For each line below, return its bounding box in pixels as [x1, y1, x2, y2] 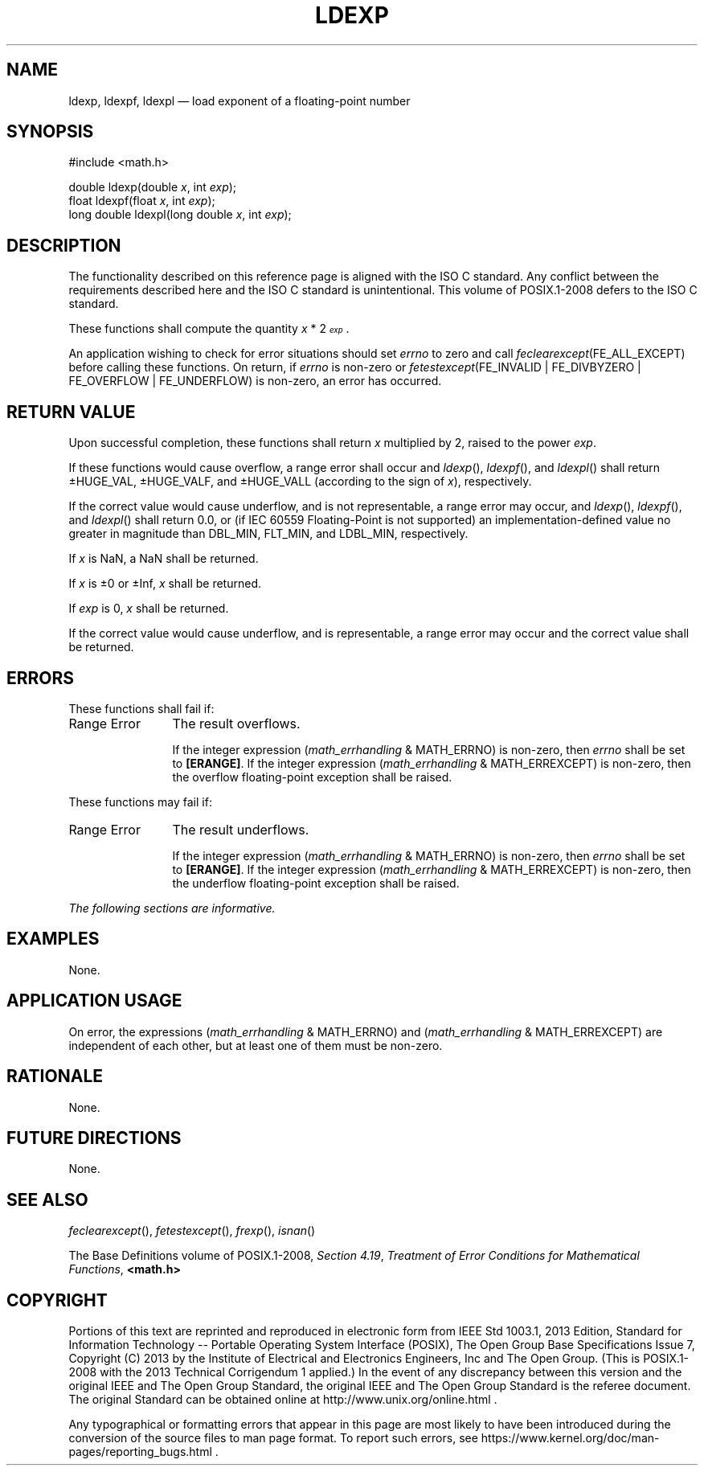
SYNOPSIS [6, 121, 94, 142]
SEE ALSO [6, 1189, 88, 1210]
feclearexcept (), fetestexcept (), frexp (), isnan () [68, 1224, 316, 1238]
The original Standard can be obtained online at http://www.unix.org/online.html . [68, 1392, 497, 1407]
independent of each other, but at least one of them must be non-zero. [68, 1038, 443, 1052]
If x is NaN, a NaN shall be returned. [68, 551, 259, 566]
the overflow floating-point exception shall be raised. [172, 769, 452, 784]
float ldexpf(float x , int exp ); [68, 194, 215, 208]
